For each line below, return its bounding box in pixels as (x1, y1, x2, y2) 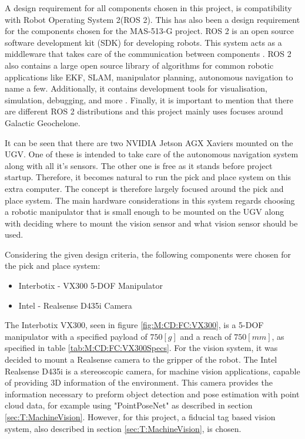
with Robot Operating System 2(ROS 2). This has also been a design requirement (5, 13, 300, 25)
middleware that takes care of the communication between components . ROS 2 (5, 48, 291, 60)
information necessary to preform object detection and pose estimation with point (5, 387, 300, 400)
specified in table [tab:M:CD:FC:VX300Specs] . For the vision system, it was (5, 342, 278, 354)
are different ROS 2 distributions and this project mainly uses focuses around (5, 105, 283, 117)
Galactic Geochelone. (5, 116, 81, 129)
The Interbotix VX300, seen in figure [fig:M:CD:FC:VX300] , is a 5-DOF (5, 319, 264, 331)
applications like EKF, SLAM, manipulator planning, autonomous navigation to (5, 70, 293, 83)
